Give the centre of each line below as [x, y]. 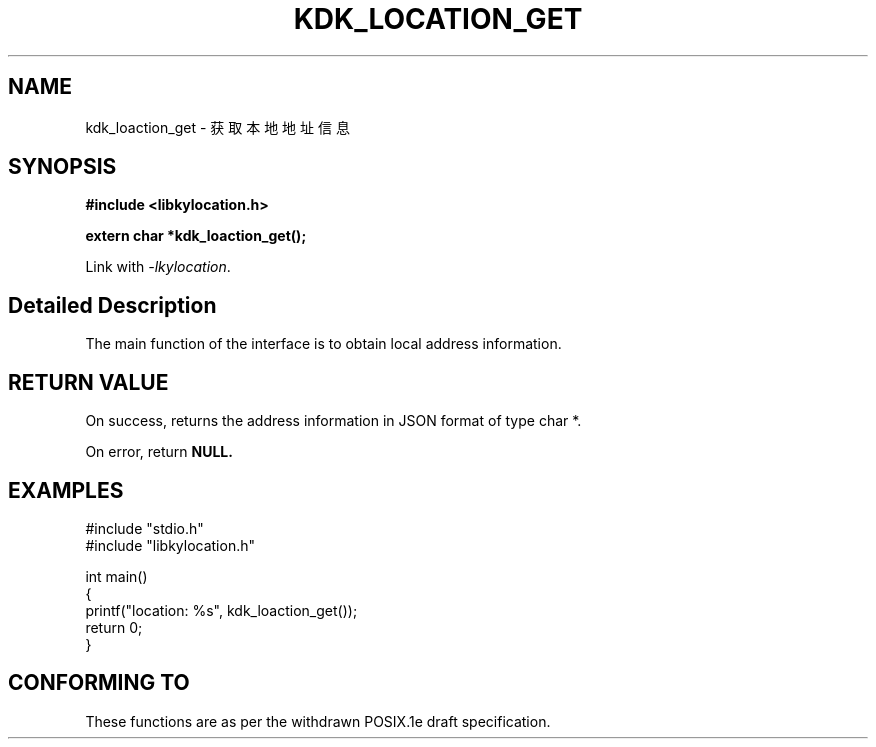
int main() [116, 576]
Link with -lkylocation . [158, 267]
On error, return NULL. [159, 452]
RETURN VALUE [88, 382]
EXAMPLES [66, 490]
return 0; [114, 627]
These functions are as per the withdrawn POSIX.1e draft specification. [318, 721]
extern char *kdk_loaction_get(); [196, 236]
